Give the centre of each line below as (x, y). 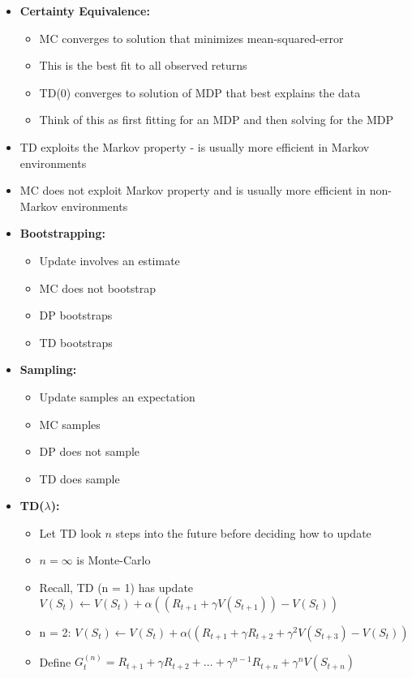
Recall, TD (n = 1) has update (116, 588)
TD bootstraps (76, 342)
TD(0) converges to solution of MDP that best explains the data (200, 92)
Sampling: (48, 369)
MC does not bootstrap (97, 288)
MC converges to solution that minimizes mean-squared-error (191, 38)
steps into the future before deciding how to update (243, 532)
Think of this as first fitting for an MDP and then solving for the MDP (217, 120)
